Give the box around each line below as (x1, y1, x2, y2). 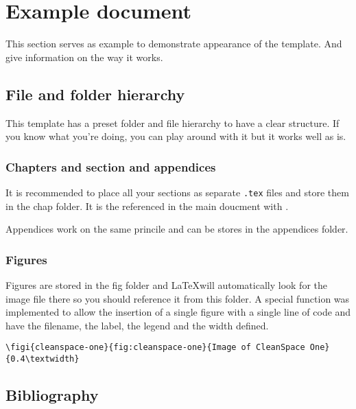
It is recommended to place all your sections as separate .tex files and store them (5, 185, 349, 199)
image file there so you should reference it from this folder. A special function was (5, 291, 350, 305)
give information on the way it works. (5, 49, 163, 64)
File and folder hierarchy (5, 83, 185, 104)
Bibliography (5, 384, 99, 406)
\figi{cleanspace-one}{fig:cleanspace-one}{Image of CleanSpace (5, 342, 305, 353)
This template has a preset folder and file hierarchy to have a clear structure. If (5, 115, 340, 130)
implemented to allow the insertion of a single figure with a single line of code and (5, 305, 351, 319)
